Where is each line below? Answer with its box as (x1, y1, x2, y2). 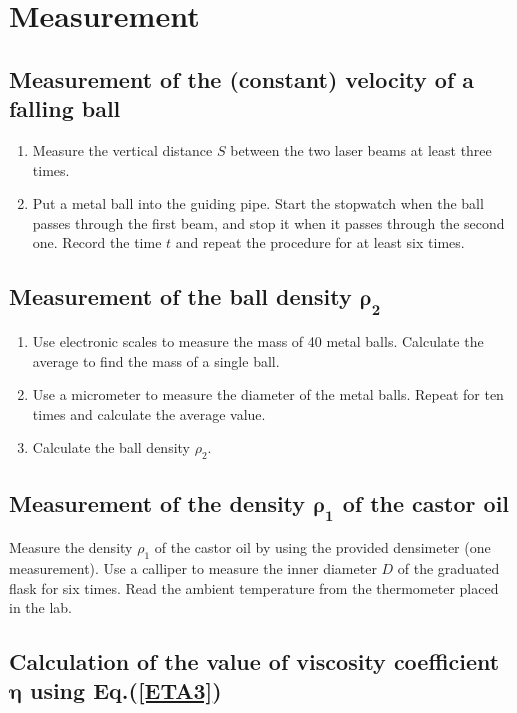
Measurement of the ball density (9, 281, 352, 312)
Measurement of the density (9, 487, 306, 518)
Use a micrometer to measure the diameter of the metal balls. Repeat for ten (32, 384, 504, 405)
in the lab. (9, 597, 73, 618)
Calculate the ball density (32, 437, 190, 458)
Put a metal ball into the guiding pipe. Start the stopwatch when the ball (32, 193, 484, 214)
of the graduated (397, 557, 500, 578)
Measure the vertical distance (32, 139, 213, 160)
